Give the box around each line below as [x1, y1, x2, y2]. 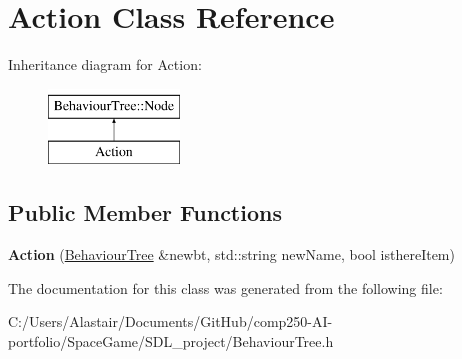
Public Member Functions [8, 197, 282, 228]
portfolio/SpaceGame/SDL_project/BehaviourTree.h [8, 330, 334, 351]
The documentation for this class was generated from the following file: [8, 277, 443, 298]
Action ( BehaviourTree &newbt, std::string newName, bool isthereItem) [8, 244, 455, 265]
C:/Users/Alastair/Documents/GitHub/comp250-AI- [8, 311, 333, 332]
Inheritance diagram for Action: [8, 54, 202, 75]
